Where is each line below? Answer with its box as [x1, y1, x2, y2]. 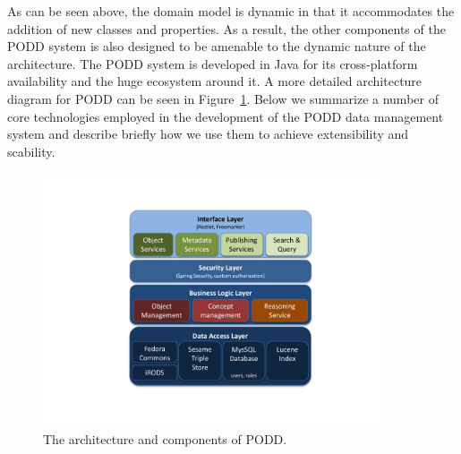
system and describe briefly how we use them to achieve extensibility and [7, 124, 409, 143]
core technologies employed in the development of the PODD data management [7, 107, 444, 125]
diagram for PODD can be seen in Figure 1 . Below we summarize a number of [7, 89, 439, 107]
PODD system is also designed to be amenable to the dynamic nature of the [7, 37, 426, 56]
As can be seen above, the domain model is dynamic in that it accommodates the [7, 2, 455, 20]
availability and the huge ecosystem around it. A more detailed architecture [7, 72, 423, 90]
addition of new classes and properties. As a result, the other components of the [7, 19, 446, 38]
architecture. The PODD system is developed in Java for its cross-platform [7, 54, 418, 73]
